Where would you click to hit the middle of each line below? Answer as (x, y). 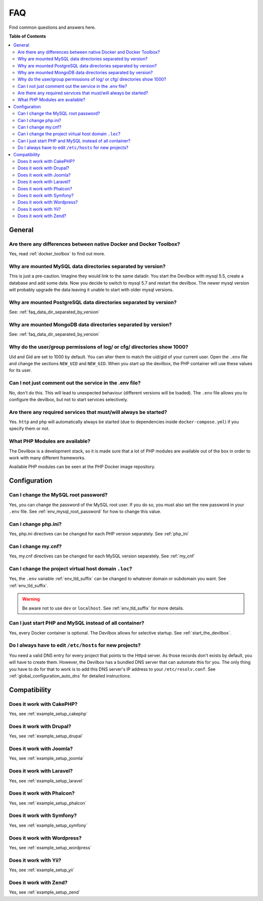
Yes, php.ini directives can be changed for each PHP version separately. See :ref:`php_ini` (99, 534)
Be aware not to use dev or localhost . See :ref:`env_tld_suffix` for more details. (103, 608)
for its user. (20, 370)
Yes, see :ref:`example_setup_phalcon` (48, 803)
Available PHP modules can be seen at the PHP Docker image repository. (82, 467)
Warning (31, 599)
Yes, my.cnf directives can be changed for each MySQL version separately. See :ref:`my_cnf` (102, 556)
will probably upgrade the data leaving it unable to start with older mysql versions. (91, 290)
